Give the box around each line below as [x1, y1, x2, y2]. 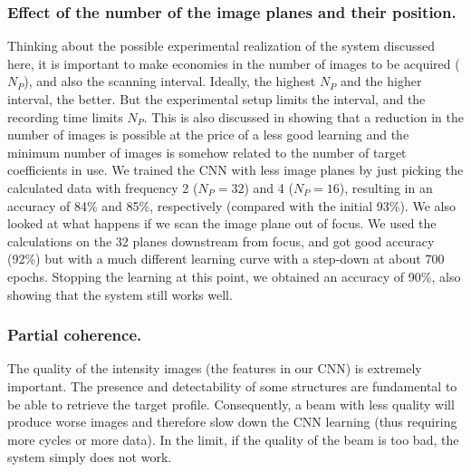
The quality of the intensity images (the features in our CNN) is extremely [7, 359, 422, 378]
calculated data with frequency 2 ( [7, 178, 198, 197]
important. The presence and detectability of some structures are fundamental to [7, 376, 457, 395]
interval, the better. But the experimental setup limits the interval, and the [7, 90, 426, 108]
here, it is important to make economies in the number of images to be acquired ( [7, 53, 460, 72]
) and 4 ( [244, 178, 293, 197]
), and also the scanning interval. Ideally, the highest [24, 72, 316, 91]
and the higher [340, 72, 422, 91]
